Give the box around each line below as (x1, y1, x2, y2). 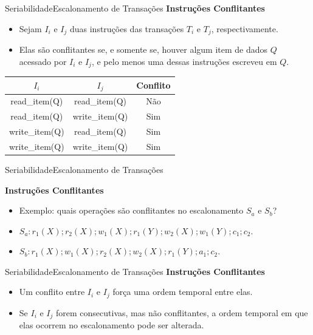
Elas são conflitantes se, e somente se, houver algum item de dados (19, 43, 268, 56)
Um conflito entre (19, 285, 85, 298)
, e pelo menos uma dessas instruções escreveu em (91, 55, 277, 67)
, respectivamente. (211, 22, 278, 35)
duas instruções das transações (69, 22, 184, 35)
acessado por (19, 55, 67, 67)
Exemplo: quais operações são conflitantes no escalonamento (19, 204, 244, 217)
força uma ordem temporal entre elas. (112, 285, 253, 298)
